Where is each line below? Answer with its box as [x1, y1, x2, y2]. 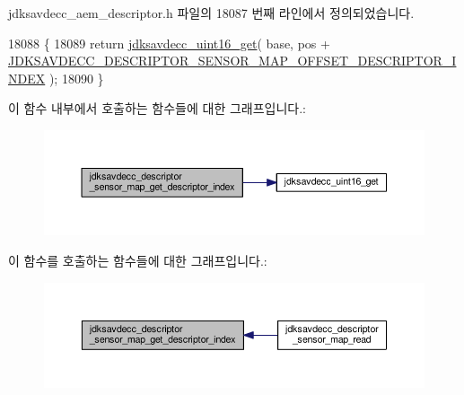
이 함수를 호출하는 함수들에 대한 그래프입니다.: [8, 250, 267, 269]
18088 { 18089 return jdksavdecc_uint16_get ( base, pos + [8, 33, 330, 52]
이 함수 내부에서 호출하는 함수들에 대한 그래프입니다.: [8, 99, 306, 118]
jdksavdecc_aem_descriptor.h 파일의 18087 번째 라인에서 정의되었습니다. [8, 4, 415, 22]
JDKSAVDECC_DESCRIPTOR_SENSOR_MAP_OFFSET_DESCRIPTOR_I [8, 51, 457, 70]
